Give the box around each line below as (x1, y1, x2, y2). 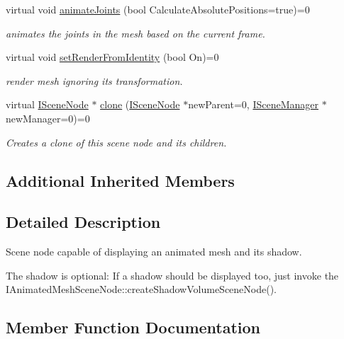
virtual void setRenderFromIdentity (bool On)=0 (6, 50, 219, 64)
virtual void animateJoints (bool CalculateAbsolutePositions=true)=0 (6, 2, 310, 16)
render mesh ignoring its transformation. (6, 73, 183, 88)
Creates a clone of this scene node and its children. (6, 134, 227, 149)
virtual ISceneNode (6, 97, 89, 112)
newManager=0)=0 (6, 110, 90, 125)
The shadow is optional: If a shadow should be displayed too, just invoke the (6, 268, 339, 282)
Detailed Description (6, 211, 161, 233)
